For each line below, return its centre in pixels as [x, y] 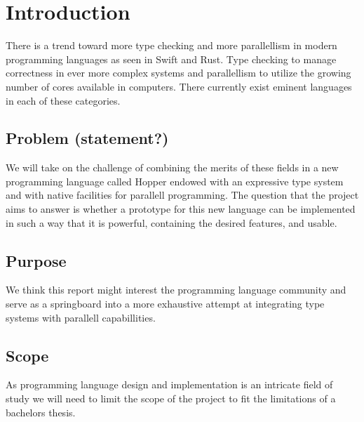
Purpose [36, 260]
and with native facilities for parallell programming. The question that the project [182, 195]
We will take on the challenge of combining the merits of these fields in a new [172, 167]
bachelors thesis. [41, 412]
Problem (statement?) [87, 138]
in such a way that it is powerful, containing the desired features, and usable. [171, 222]
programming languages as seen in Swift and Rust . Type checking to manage [171, 59]
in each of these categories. [63, 100]
